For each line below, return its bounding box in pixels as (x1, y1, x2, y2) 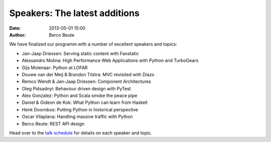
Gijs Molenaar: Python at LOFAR (22, 64, 88, 70)
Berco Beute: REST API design (22, 120, 85, 126)
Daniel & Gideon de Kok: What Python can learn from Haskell (22, 99, 148, 105)
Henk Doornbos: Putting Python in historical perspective (22, 106, 138, 112)
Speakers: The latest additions (9, 8, 140, 19)
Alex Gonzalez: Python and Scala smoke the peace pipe (22, 93, 138, 99)
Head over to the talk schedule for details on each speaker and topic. (9, 130, 153, 136)
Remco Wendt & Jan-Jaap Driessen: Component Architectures (22, 78, 152, 85)
